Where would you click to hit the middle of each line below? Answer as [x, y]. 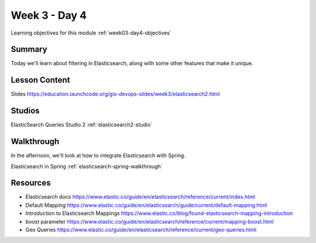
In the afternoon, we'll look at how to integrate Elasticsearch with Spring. [98, 156]
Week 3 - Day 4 [49, 15]
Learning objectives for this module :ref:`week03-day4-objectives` [91, 33]
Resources [31, 183]
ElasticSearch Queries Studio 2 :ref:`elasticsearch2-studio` [82, 125]
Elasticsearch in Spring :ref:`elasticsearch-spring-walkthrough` [87, 166]
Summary [29, 49]
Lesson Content [40, 80]
